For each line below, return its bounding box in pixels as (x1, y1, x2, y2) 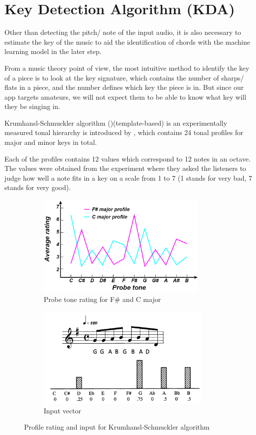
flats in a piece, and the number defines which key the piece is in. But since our (4, 82, 244, 92)
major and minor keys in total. (4, 137, 97, 147)
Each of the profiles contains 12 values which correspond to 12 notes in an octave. (4, 153, 251, 163)
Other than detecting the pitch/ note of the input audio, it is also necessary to (4, 27, 241, 37)
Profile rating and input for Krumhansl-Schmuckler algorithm (24, 422, 210, 432)
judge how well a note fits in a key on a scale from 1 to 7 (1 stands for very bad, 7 (4, 172, 252, 183)
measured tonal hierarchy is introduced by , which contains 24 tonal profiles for (4, 127, 243, 137)
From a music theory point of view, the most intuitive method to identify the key (4, 62, 250, 73)
